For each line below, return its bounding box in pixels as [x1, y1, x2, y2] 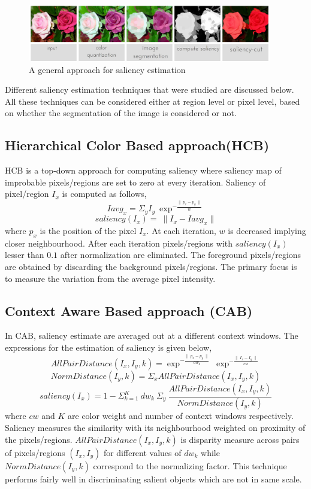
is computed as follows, [62, 187, 147, 200]
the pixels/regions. [5, 433, 73, 445]
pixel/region [5, 187, 49, 200]
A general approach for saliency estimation [29, 63, 186, 75]
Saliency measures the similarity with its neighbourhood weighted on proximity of [5, 421, 306, 434]
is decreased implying [228, 224, 306, 237]
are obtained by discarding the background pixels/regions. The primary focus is [5, 260, 297, 273]
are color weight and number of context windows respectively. [68, 409, 294, 422]
